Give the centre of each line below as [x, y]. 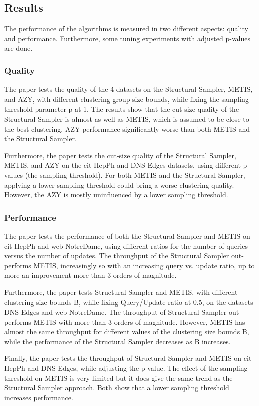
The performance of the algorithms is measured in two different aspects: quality [126, 28]
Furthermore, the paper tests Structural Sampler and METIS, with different [121, 292]
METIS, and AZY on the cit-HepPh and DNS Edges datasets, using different [122, 165]
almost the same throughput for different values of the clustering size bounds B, [127, 331]
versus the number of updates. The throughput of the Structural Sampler [117, 256]
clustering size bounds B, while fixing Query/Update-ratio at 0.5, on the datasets [129, 302]
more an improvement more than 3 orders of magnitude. [90, 275]
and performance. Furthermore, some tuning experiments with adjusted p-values [127, 38]
